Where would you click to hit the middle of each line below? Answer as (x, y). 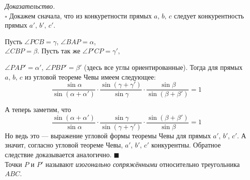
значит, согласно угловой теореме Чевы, (64, 145)
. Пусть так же (59, 51)
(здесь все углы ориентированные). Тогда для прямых (163, 67)
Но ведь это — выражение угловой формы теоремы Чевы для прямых (108, 135)
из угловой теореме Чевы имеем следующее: (90, 76)
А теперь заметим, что (38, 109)
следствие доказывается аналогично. (58, 155)
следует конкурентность (209, 15)
